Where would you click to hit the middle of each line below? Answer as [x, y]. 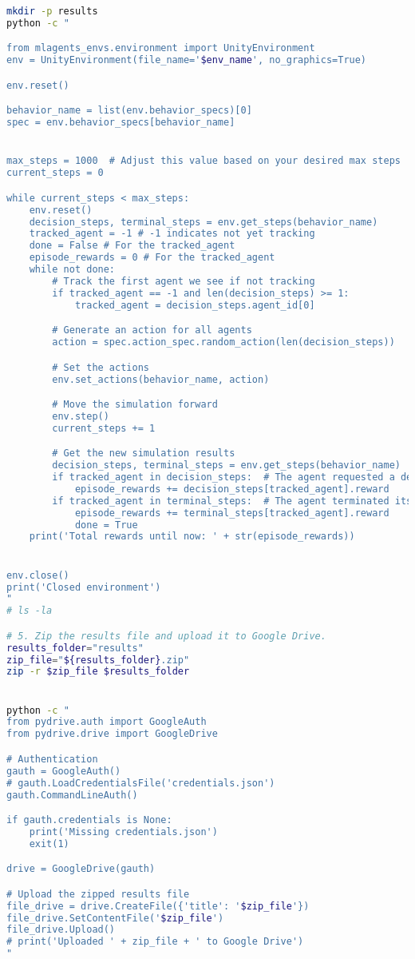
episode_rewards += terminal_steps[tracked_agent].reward [232, 513]
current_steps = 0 [55, 173]
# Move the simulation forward [135, 405]
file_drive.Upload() [61, 930]
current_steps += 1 [104, 428]
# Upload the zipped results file [98, 894]
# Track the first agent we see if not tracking [184, 281]
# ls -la [30, 611]
